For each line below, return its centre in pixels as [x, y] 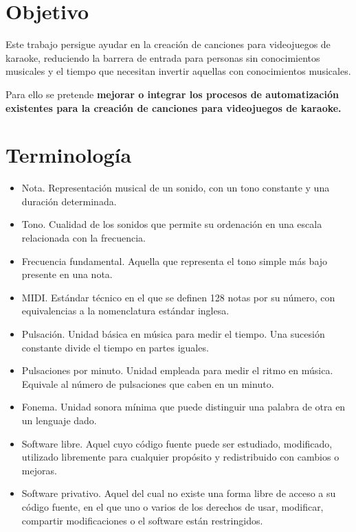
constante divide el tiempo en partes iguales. [115, 347]
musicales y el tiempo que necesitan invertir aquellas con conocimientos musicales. [178, 71]
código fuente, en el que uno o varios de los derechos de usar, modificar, [173, 506]
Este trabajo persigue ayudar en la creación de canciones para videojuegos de [168, 44]
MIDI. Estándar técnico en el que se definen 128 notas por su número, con [178, 297]
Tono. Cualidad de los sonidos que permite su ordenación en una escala [172, 224]
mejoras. [39, 470]
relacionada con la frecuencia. [84, 238]
